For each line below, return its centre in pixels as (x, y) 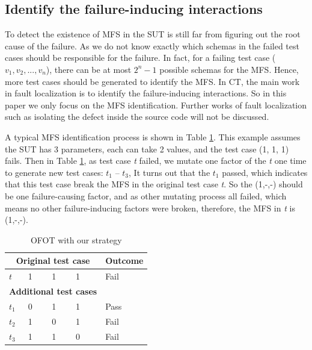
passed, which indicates (265, 172)
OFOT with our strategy (76, 239)
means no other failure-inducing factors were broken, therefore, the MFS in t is (150, 208)
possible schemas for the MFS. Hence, (229, 69)
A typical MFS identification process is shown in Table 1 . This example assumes (153, 136)
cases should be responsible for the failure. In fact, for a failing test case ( (140, 58)
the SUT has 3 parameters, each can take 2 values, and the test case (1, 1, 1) (147, 148)
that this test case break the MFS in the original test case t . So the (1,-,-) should (154, 184)
